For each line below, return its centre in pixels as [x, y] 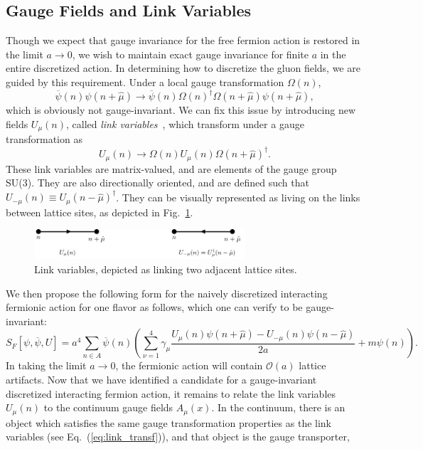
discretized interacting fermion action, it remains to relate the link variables [171, 393]
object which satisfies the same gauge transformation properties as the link [169, 422]
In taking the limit [46, 365]
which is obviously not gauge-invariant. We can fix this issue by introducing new [181, 110]
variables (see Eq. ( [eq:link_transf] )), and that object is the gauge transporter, [178, 437]
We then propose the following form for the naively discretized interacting [167, 293]
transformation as [44, 139]
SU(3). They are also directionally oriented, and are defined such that [157, 183]
